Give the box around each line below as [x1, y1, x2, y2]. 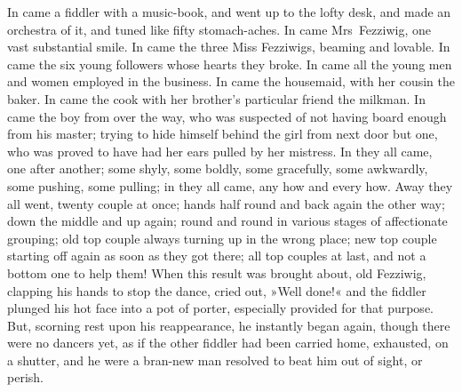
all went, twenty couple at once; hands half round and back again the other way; [7, 194, 445, 212]
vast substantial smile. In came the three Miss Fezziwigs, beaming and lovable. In [7, 37, 450, 56]
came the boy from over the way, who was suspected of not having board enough [7, 107, 447, 125]
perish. [7, 368, 44, 387]
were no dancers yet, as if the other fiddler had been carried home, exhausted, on [7, 333, 449, 352]
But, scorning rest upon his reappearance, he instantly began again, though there [7, 316, 450, 334]
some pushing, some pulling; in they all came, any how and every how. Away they [7, 176, 453, 195]
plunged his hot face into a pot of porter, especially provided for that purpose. [7, 299, 434, 317]
